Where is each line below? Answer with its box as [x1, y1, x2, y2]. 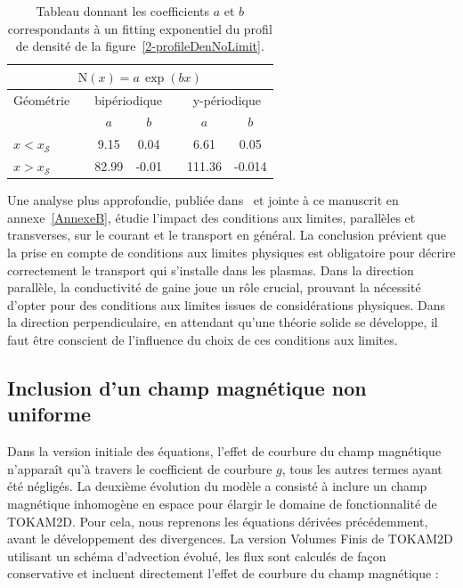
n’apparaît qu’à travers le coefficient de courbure [7, 459, 272, 478]
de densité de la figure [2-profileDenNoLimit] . [15, 37, 264, 55]
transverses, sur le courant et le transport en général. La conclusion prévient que [7, 225, 446, 244]
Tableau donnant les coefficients [36, 2, 210, 20]
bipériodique [94, 90, 163, 109]
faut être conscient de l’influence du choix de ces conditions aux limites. [7, 331, 398, 348]
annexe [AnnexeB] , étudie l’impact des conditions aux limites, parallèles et [7, 208, 416, 226]
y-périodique [192, 90, 261, 109]
